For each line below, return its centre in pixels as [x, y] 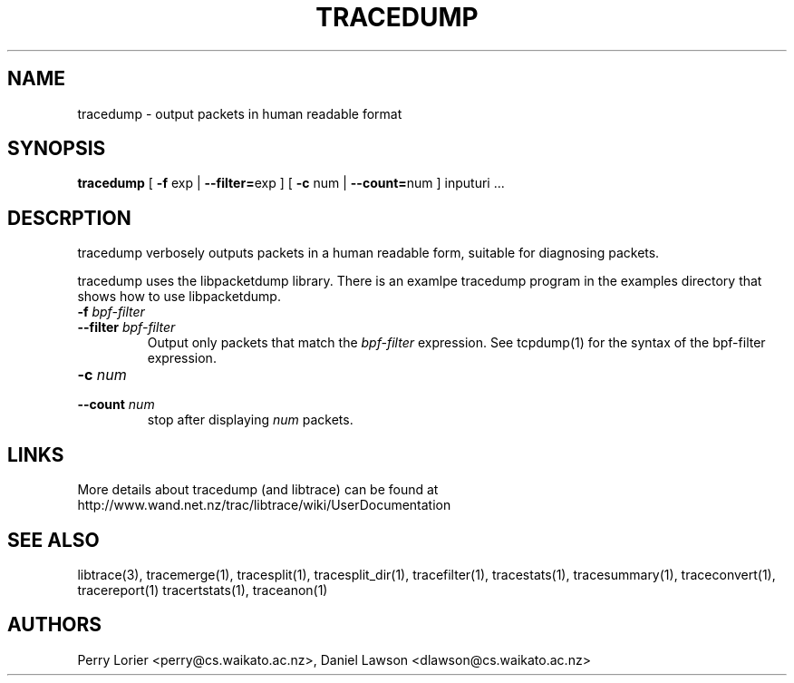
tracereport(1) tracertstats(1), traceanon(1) [203, 590]
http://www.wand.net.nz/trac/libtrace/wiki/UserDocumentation [264, 505]
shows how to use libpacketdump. [179, 297]
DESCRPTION [69, 218]
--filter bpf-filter [126, 327]
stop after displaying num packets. [250, 420]
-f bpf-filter [111, 312]
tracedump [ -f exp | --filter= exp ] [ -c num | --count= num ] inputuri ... [291, 183]
